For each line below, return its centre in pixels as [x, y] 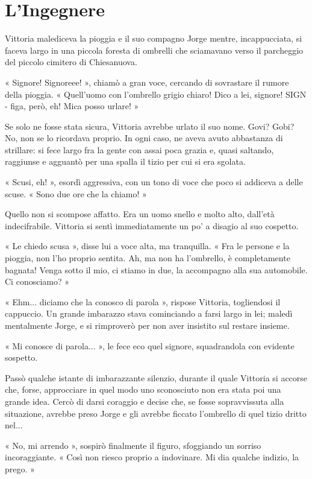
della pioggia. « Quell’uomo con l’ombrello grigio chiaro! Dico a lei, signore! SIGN [156, 94]
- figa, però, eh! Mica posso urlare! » [72, 106]
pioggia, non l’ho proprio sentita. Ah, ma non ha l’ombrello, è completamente [148, 258]
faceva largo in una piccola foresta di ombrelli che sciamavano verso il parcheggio [154, 50]
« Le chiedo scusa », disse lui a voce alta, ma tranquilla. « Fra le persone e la [147, 246]
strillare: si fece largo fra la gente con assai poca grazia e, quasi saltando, [139, 149]
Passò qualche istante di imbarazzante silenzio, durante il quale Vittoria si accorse [156, 377]
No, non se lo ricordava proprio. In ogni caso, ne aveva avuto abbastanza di [144, 138]
